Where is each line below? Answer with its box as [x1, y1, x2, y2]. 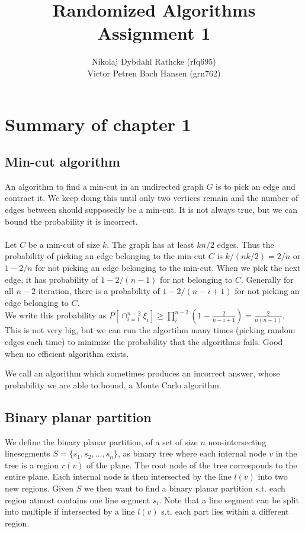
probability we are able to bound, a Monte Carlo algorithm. [5, 378, 221, 391]
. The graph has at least [107, 238, 194, 250]
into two [258, 470, 288, 483]
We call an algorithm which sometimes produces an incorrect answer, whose [5, 367, 280, 379]
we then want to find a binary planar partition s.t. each [84, 481, 285, 494]
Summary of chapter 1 [5, 111, 191, 136]
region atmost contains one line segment [5, 493, 150, 506]
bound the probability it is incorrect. [5, 215, 138, 227]
